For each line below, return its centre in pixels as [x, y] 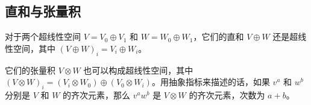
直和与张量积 [43, 11]
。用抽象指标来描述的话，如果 [211, 82]
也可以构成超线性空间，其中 [138, 70]
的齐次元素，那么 [97, 94]
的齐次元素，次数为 [227, 94]
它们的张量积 [30, 70]
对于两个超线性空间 [43, 37]
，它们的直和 [218, 37]
